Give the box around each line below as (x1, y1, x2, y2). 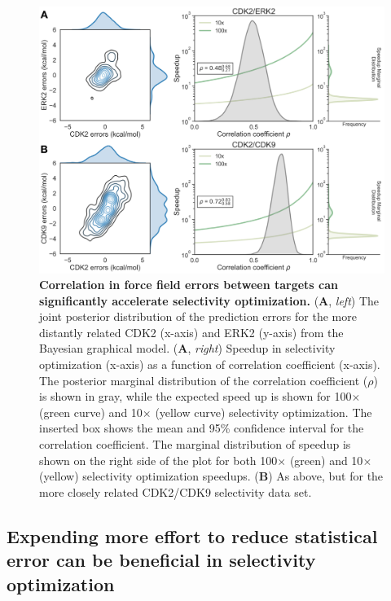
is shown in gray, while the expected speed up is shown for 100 (39, 388, 352, 405)
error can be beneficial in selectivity (7, 547, 316, 572)
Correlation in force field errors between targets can (39, 276, 339, 293)
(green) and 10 (289, 451, 363, 468)
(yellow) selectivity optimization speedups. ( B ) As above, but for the (39, 467, 384, 485)
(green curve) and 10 (39, 403, 143, 420)
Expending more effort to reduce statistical (7, 523, 378, 548)
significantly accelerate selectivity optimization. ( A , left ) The (39, 292, 380, 309)
